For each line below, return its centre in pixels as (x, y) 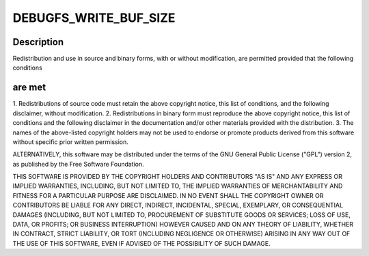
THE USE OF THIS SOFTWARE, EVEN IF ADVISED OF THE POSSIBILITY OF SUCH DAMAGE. (142, 243)
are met (29, 88)
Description (38, 42)
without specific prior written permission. (71, 142)
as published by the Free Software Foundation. (79, 164)
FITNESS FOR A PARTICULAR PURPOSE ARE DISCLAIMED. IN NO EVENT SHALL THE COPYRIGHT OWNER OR (168, 195)
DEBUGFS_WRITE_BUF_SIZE (94, 18)
